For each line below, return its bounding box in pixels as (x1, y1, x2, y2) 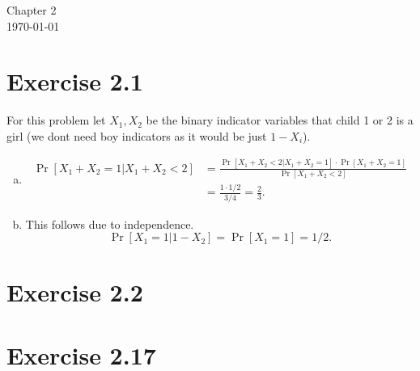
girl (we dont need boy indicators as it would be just (6, 127, 267, 144)
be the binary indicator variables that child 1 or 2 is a (146, 112, 414, 129)
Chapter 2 (6, 2, 57, 18)
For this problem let (6, 112, 106, 129)
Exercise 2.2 (6, 275, 143, 308)
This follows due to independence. (25, 215, 194, 232)
